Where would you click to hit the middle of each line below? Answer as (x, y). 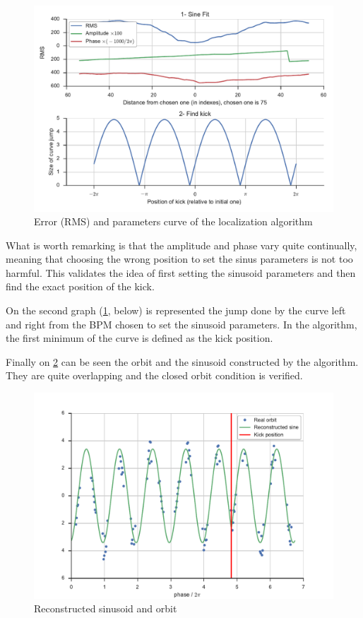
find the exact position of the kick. (80, 286)
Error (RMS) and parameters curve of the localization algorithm (173, 221)
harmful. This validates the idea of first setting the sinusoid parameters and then (181, 272)
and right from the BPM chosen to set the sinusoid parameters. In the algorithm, (181, 324)
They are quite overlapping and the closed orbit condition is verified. (154, 375)
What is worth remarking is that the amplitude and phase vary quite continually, (181, 245)
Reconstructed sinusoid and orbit (106, 608)
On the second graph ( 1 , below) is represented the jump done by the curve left (176, 310)
